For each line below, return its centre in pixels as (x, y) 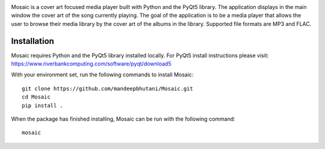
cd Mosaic (36, 97)
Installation (32, 41)
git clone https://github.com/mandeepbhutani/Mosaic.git (108, 88)
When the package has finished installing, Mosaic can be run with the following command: (123, 119)
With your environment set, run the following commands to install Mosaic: (102, 74)
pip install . (42, 105)
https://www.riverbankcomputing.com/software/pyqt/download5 (91, 64)
